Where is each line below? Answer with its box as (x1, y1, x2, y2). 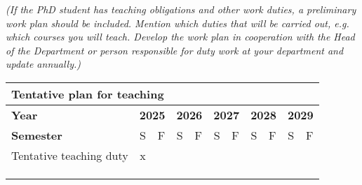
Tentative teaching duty (11, 147, 128, 163)
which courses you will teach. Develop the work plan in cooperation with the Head (6, 29, 355, 44)
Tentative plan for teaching (11, 85, 164, 102)
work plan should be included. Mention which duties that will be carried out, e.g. (6, 15, 349, 30)
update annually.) (6, 57, 81, 71)
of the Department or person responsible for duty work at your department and (6, 43, 344, 57)
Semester (11, 126, 62, 143)
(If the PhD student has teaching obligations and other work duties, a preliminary (6, 2, 356, 16)
